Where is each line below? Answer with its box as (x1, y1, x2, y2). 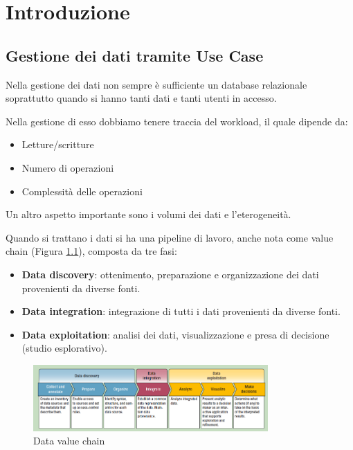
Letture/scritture (21, 137, 94, 152)
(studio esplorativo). (21, 341, 107, 355)
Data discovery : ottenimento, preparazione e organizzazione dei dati (21, 267, 319, 281)
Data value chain (33, 433, 105, 448)
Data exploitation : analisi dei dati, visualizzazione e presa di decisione (21, 327, 329, 341)
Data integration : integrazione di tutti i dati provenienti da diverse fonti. (21, 304, 341, 318)
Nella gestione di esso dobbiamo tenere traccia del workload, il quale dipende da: (6, 114, 348, 128)
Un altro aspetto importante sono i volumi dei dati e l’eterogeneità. (6, 207, 291, 222)
